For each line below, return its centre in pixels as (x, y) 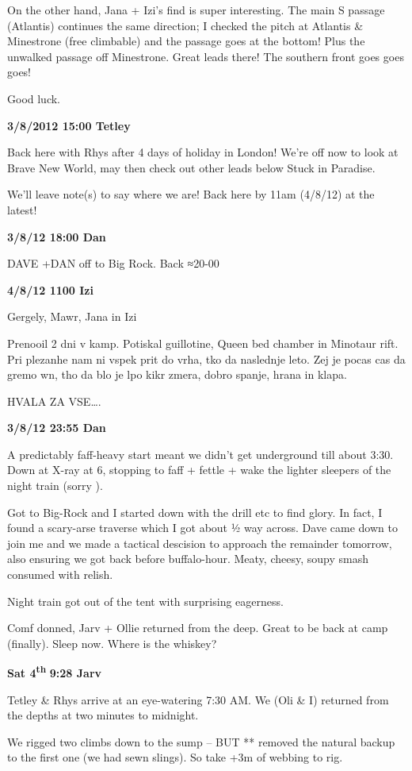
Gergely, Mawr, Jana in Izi (72, 316)
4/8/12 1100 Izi (50, 289)
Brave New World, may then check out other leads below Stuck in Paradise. (191, 167)
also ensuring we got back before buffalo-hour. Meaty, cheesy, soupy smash (188, 559)
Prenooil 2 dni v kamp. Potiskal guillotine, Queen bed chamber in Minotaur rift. (203, 343)
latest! (22, 209)
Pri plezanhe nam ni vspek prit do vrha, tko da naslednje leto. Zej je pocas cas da (206, 359)
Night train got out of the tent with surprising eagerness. (145, 601)
